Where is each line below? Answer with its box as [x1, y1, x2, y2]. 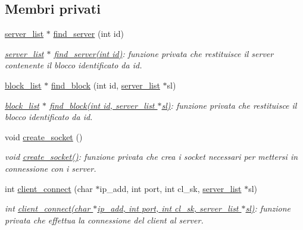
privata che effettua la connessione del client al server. [5, 213, 204, 226]
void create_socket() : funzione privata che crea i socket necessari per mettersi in [5, 150, 298, 163]
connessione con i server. [5, 162, 96, 174]
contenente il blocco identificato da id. [5, 59, 142, 71]
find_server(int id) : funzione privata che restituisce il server [54, 47, 274, 59]
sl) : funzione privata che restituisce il [161, 99, 297, 111]
